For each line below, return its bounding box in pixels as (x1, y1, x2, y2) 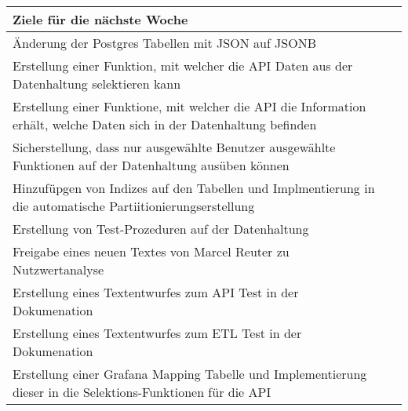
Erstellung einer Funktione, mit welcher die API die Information (13, 97, 366, 115)
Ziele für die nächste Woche (13, 10, 188, 28)
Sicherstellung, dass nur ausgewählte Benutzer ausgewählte (13, 138, 336, 156)
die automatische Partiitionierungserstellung (13, 197, 255, 215)
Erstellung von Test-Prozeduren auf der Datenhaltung (13, 220, 309, 238)
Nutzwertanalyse (13, 260, 104, 278)
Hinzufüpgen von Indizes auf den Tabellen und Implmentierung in (13, 179, 375, 197)
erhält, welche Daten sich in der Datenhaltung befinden (13, 115, 317, 133)
